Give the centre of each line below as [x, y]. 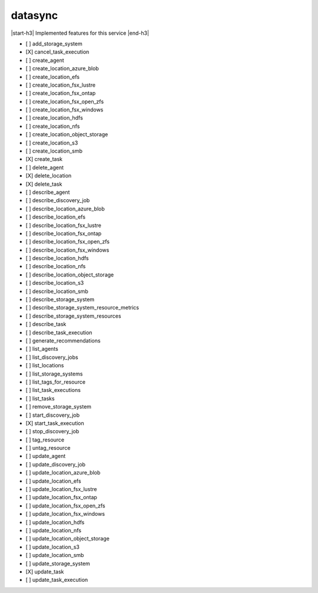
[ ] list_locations [45, 365]
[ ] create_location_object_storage [67, 134]
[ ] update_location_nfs [54, 530]
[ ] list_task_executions [53, 390]
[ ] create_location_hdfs [54, 118]
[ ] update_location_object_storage [68, 539]
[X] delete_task [44, 184]
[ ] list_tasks [40, 398]
